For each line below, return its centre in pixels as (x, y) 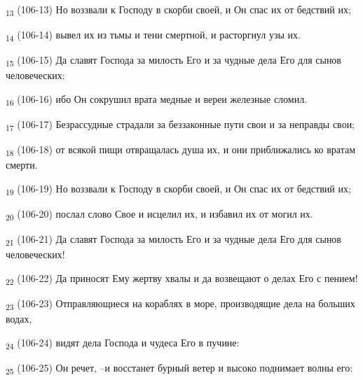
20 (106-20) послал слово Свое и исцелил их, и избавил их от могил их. (159, 214)
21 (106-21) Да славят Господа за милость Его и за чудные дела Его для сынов (173, 240)
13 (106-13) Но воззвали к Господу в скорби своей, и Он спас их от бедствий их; (178, 10)
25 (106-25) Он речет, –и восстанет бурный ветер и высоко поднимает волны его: (179, 368)
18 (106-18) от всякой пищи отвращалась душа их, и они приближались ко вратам (181, 150)
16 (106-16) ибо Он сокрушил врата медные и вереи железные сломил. (157, 99)
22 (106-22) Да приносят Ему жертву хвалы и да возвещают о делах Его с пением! (182, 279)
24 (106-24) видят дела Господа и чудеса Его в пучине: (123, 343)
